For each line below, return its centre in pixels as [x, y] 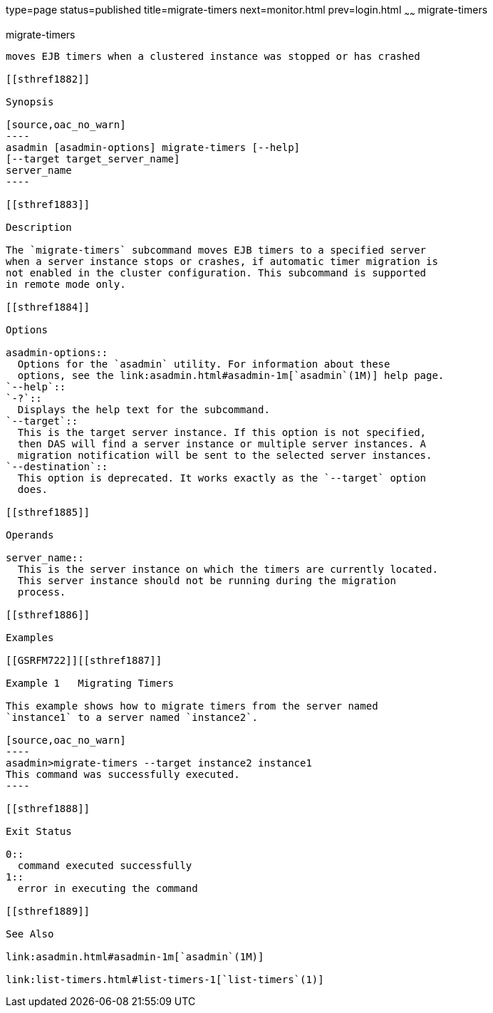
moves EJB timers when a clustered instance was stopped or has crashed [213, 56]
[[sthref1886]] [48, 614]
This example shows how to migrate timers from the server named [192, 706]
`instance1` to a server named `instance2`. [132, 717]
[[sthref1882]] [48, 79]
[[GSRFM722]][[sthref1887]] [84, 660]
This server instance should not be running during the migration [207, 580]
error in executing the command [108, 888]
